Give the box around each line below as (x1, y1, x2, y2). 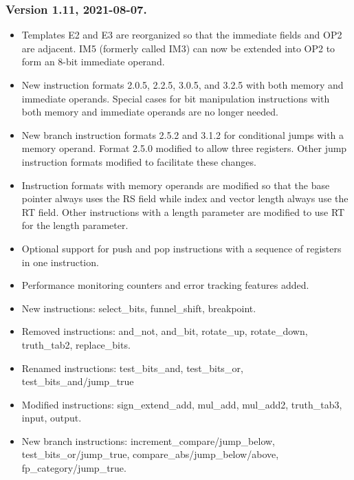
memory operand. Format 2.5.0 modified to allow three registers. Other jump (21, 141, 347, 155)
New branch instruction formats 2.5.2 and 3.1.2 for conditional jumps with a (21, 127, 344, 142)
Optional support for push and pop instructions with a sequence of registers (21, 241, 342, 255)
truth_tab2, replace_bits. (21, 337, 131, 351)
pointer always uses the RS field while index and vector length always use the (21, 191, 349, 206)
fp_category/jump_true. (21, 461, 126, 475)
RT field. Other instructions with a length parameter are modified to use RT (21, 204, 345, 219)
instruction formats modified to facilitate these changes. (21, 154, 256, 168)
